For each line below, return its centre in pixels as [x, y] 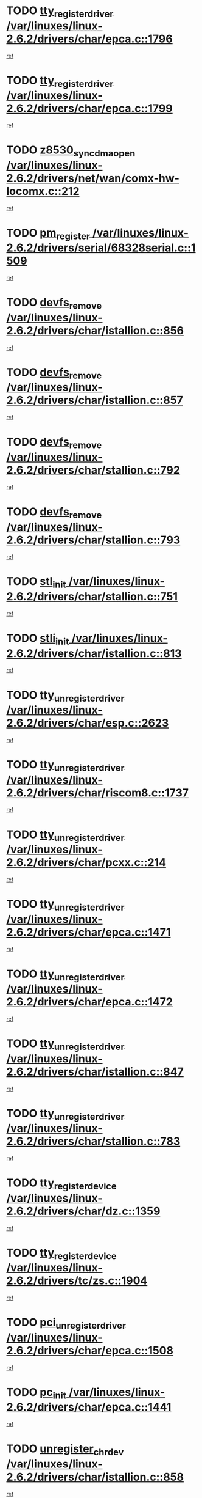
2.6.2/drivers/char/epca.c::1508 [90, 1350]
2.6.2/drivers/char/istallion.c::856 [95, 330]
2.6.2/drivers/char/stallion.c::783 [93, 1141]
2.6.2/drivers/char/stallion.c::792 [93, 470]
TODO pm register [48, 234]
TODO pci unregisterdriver [66, 1323]
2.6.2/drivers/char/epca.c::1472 [90, 1002]
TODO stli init [38, 639]
